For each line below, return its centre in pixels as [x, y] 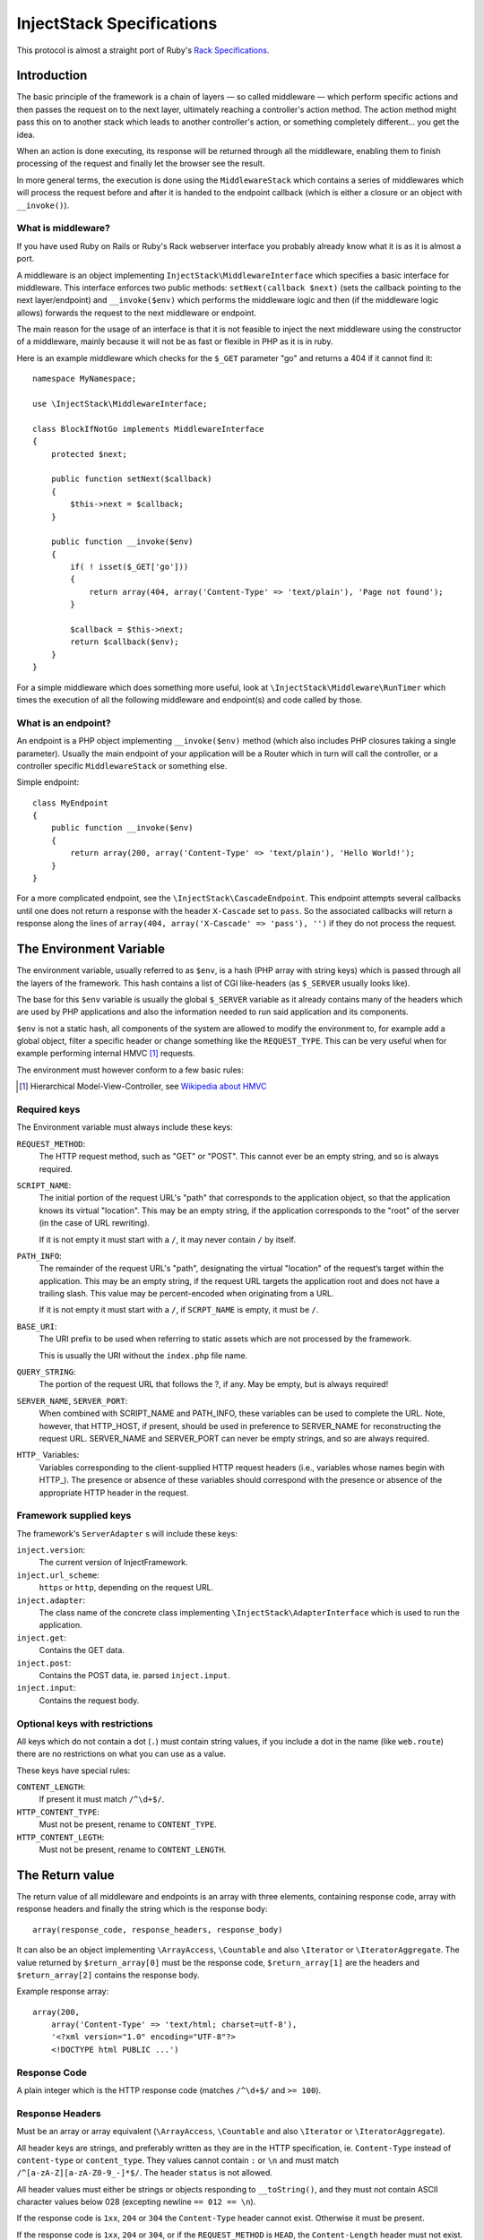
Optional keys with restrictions [85, 1723]
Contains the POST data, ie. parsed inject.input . [134, 1675]
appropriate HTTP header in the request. [114, 1493]
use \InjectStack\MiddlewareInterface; [120, 404]
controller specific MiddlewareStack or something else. [122, 765]
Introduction [52, 76]
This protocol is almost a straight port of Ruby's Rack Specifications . [143, 50]
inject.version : [51, 1550]
